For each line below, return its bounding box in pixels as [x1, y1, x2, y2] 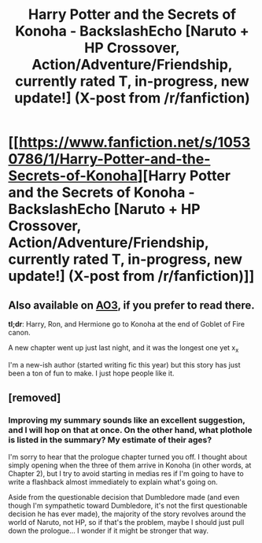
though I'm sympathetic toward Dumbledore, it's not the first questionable [8, 501, 248, 511]
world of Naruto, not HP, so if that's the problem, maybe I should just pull [8, 518, 245, 527]
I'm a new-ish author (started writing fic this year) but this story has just [8, 360, 241, 369]
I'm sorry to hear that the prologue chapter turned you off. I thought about [8, 452, 248, 462]
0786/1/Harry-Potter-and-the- [8, 150, 211, 168]
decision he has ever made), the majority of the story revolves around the [8, 509, 246, 519]
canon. [8, 328, 31, 337]
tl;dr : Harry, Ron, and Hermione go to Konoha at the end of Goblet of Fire [8, 320, 245, 328]
